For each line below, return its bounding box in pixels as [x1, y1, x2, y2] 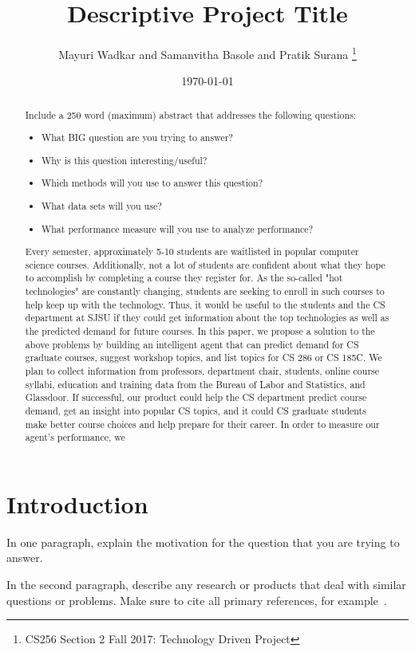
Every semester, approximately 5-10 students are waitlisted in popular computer [25, 245, 359, 258]
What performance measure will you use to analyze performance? [41, 222, 314, 235]
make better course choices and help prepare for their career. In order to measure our [25, 417, 380, 430]
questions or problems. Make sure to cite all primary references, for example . [6, 591, 387, 608]
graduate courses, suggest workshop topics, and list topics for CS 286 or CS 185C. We [25, 351, 382, 364]
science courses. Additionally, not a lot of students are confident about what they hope [25, 257, 385, 271]
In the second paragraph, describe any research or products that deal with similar [6, 576, 406, 593]
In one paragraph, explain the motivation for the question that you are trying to [6, 533, 400, 550]
